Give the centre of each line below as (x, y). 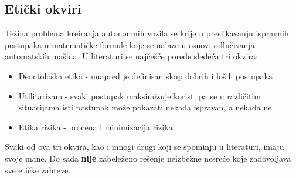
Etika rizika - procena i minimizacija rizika (96, 127)
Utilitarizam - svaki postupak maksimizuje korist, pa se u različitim (140, 95)
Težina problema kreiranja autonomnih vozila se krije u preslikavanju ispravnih (147, 33)
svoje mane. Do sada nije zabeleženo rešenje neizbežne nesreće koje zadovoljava (148, 158)
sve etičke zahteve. (38, 169)
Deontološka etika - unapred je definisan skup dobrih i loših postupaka (145, 75)
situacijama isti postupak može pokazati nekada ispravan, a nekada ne (145, 107)
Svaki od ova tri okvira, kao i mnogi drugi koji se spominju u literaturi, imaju (144, 147)
